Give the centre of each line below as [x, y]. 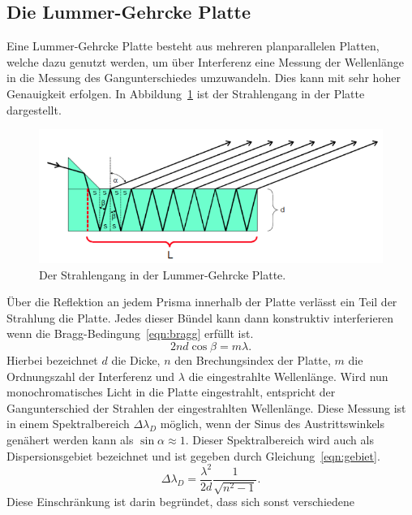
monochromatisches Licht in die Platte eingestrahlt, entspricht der [171, 392]
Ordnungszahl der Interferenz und [91, 376]
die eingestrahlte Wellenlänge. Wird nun [288, 376]
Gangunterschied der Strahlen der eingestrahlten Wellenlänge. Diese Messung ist [206, 407]
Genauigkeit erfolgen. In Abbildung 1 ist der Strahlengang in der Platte [186, 93]
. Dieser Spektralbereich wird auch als [279, 439]
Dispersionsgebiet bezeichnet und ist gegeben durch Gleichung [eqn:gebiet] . [193, 455]
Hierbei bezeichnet [52, 360]
